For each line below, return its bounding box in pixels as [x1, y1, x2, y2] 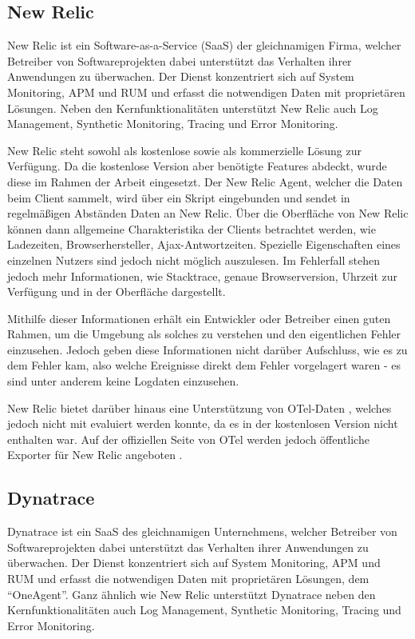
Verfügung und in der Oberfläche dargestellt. [7, 283, 226, 300]
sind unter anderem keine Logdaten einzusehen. [7, 373, 239, 389]
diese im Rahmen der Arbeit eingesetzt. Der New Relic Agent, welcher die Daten [7, 173, 403, 190]
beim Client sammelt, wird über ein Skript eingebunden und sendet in [7, 189, 350, 206]
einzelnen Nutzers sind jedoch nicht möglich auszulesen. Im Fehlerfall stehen [7, 251, 380, 268]
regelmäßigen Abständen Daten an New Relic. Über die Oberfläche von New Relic [7, 205, 409, 222]
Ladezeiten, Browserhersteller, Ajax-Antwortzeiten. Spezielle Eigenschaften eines [7, 236, 401, 253]
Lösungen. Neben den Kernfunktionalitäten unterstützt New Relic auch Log [7, 99, 378, 116]
